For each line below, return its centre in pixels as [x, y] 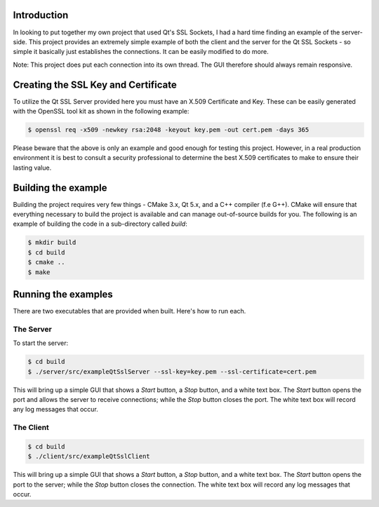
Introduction [41, 15]
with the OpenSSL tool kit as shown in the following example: [101, 111]
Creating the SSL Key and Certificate [95, 84]
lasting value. [32, 168]
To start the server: [41, 343]
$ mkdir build [52, 243]
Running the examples [63, 294]
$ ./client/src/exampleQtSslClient [89, 457]
